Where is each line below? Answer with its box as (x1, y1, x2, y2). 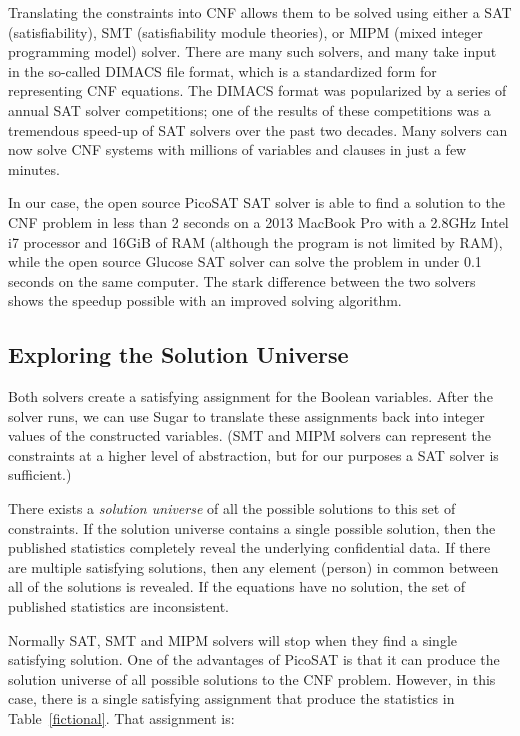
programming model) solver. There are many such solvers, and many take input (8, 41, 497, 62)
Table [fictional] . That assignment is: (8, 708, 235, 729)
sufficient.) (8, 464, 72, 485)
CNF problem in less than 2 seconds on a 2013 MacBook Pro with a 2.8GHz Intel (8, 211, 509, 232)
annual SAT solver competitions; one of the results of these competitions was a (8, 99, 491, 120)
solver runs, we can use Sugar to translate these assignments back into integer (8, 405, 485, 426)
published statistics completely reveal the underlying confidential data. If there (8, 537, 491, 558)
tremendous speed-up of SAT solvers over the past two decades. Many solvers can (8, 119, 508, 140)
